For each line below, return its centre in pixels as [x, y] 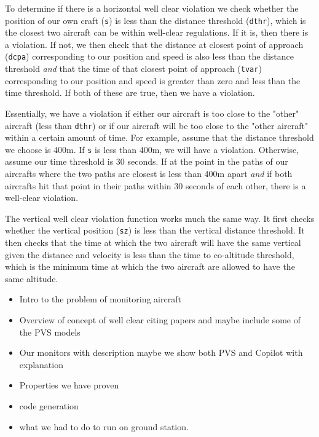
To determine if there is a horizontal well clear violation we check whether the [152, 8]
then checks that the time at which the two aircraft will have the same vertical [153, 242]
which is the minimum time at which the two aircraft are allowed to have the [150, 266]
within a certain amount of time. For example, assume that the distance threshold [159, 137]
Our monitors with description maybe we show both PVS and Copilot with [161, 352]
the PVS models [50, 332]
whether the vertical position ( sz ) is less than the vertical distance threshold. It [155, 230]
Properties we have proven [69, 385]
